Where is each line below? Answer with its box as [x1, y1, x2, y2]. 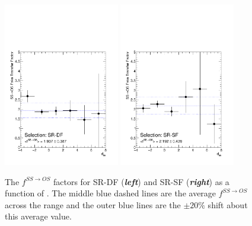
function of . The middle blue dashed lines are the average [5, 187, 216, 199]
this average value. [5, 210, 72, 222]
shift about [208, 198, 248, 211]
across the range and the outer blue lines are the [5, 198, 181, 211]
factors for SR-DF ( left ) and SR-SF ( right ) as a [53, 175, 229, 187]
